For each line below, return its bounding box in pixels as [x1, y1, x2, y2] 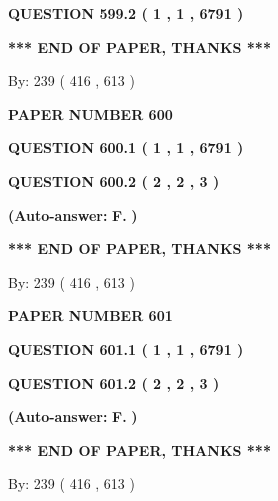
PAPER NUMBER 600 [8, 103, 173, 124]
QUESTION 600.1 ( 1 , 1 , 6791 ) [8, 137, 244, 158]
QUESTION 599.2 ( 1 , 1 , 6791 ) [8, 3, 244, 23]
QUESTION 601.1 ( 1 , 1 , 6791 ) [8, 338, 244, 359]
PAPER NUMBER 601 [8, 305, 173, 326]
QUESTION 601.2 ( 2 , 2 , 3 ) [8, 372, 220, 393]
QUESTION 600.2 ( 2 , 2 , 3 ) [8, 170, 220, 191]
